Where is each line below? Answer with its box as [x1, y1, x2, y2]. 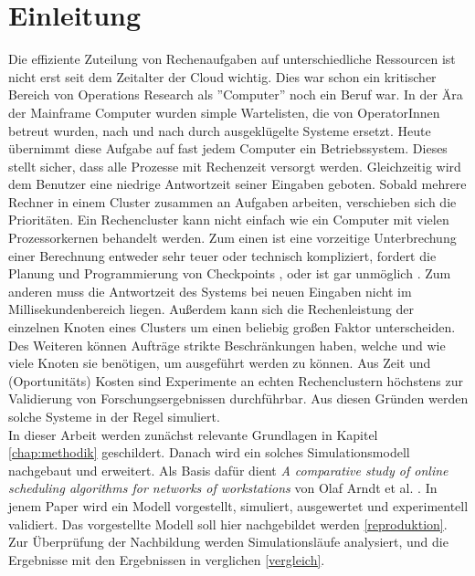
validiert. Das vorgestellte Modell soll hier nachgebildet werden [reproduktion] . [8, 514, 448, 533]
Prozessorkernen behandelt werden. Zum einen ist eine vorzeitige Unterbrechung [8, 228, 457, 247]
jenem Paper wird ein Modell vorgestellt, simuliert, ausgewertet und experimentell [8, 496, 469, 515]
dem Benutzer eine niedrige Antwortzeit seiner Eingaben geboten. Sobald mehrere [8, 174, 467, 194]
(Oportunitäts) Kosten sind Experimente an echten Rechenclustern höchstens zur [8, 371, 464, 390]
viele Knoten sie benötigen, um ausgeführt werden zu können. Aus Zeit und [8, 353, 431, 372]
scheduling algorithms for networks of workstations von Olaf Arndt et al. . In [8, 478, 438, 497]
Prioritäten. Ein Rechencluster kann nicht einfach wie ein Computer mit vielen [8, 210, 449, 229]
